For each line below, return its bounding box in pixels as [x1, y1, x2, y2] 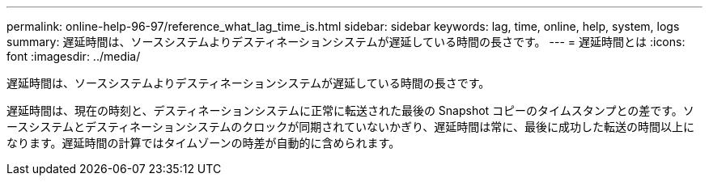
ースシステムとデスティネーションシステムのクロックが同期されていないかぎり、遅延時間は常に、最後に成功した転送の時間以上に [6, 120, 694, 133]
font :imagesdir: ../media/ [6, 49, 141, 63]
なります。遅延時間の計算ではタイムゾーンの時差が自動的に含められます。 [6, 136, 401, 150]
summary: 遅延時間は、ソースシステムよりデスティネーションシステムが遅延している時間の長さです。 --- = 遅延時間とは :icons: [6, 35, 686, 49]
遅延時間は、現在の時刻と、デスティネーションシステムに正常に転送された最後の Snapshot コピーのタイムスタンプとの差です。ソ [6, 104, 694, 117]
